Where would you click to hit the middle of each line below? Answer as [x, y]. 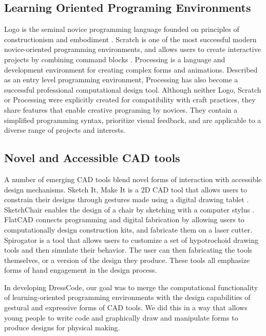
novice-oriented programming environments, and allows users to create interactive [132, 49]
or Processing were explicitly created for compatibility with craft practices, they [130, 100]
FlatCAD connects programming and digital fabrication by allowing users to [124, 219]
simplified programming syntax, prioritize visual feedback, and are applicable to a [133, 120]
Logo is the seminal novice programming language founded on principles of [122, 29]
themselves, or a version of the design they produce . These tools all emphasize [127, 260]
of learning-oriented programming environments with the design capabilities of [127, 297]
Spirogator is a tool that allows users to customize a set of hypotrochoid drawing [131, 240]
